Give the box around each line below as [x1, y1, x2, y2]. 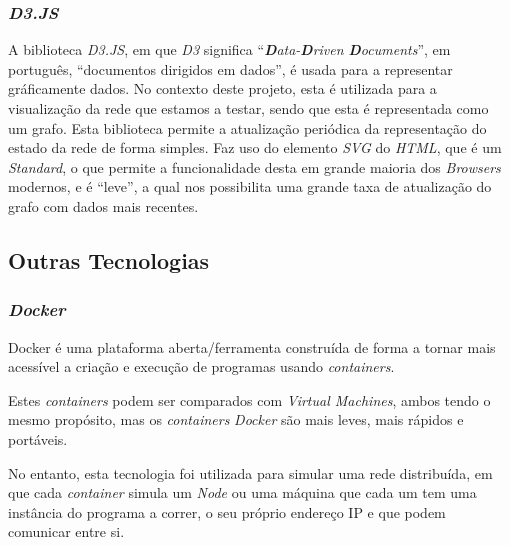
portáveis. [8, 428, 68, 449]
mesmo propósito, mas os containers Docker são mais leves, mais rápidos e [8, 409, 464, 430]
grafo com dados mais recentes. [8, 195, 199, 216]
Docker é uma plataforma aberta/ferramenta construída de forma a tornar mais [8, 336, 496, 357]
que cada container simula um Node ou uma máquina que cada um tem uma [8, 482, 477, 503]
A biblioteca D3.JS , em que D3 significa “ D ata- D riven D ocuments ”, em [8, 39, 451, 60]
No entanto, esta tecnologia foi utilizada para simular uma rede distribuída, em [8, 462, 493, 483]
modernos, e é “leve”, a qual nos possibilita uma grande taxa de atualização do [8, 176, 492, 197]
